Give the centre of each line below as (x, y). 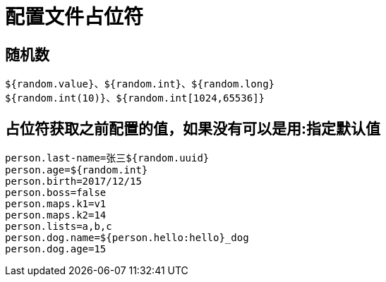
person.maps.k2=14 (56, 215)
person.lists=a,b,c (59, 227)
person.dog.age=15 (56, 249)
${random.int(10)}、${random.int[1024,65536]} (135, 98)
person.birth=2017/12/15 (73, 182)
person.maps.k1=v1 (56, 204)
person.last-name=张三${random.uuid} (107, 158)
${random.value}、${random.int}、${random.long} (140, 84)
